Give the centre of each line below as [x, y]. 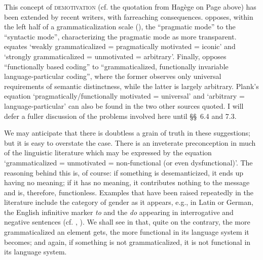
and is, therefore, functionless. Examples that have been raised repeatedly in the [129, 192]
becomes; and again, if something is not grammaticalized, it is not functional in [127, 242]
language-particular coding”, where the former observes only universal [113, 76]
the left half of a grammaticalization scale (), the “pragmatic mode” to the [120, 27]
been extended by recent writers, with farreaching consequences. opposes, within [129, 16]
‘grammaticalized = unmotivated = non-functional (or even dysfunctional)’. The [128, 162]
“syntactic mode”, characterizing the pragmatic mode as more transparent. [120, 36]
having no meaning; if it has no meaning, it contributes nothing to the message [127, 182]
